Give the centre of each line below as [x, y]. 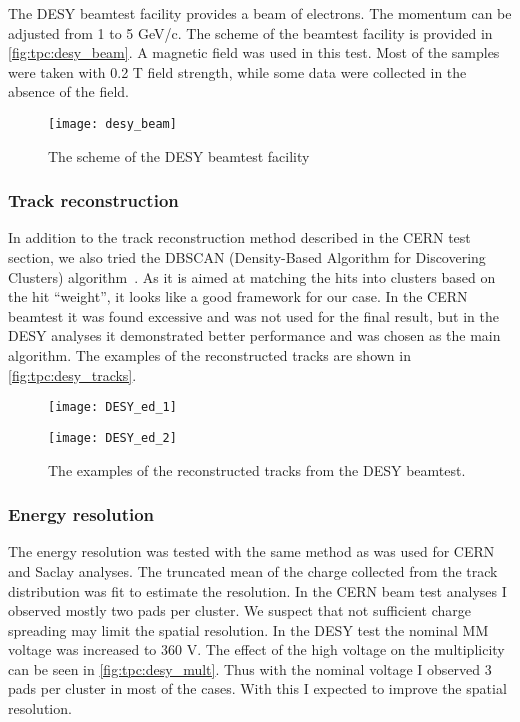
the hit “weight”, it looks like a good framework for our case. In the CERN [238, 296]
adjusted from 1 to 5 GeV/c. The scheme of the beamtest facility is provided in [250, 32]
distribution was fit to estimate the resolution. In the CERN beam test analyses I [257, 590]
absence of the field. [69, 91]
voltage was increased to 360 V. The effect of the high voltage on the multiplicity [256, 649]
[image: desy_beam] [112, 123]
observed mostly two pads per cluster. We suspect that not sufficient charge [240, 610]
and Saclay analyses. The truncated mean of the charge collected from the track [253, 570]
